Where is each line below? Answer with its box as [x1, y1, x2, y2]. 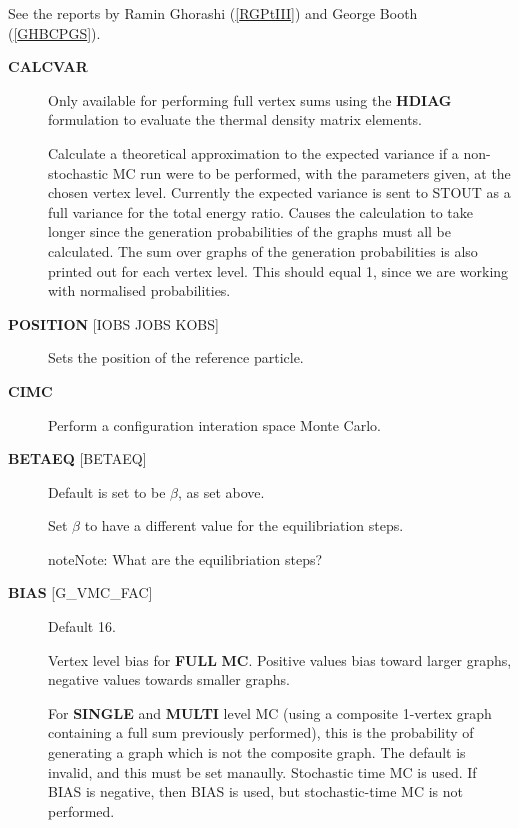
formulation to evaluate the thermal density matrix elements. [48, 109, 422, 130]
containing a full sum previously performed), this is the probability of [48, 722, 474, 743]
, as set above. [178, 481, 265, 502]
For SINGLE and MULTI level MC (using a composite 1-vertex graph [48, 702, 492, 723]
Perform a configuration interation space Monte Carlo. [48, 414, 381, 435]
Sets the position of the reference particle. [48, 347, 304, 368]
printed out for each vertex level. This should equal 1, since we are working [48, 260, 509, 281]
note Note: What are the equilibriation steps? [48, 548, 323, 569]
